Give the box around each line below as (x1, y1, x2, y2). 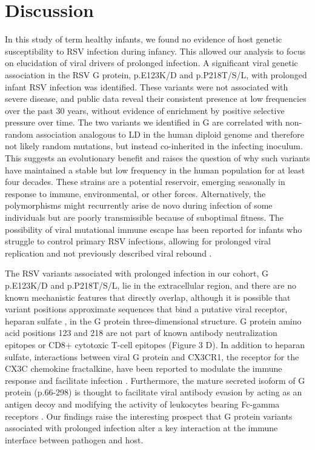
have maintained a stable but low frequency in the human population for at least (5, 163, 305, 176)
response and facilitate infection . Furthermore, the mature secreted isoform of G (5, 374, 305, 386)
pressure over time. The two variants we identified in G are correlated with (5, 116, 283, 129)
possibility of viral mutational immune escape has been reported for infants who (5, 223, 302, 235)
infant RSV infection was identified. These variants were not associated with (5, 80, 288, 93)
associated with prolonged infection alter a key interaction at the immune (5, 421, 278, 434)
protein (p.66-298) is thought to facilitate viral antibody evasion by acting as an (5, 386, 302, 398)
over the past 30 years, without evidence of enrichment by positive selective (5, 104, 285, 116)
